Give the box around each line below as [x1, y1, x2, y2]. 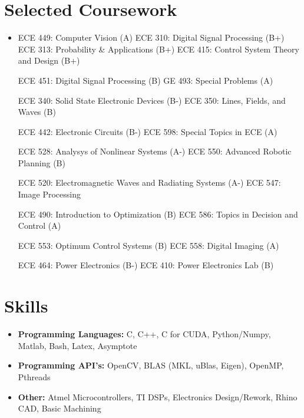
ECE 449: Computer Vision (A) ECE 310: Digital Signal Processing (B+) [18, 31, 285, 44]
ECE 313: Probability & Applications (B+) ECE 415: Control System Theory [18, 42, 299, 55]
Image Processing [18, 188, 81, 200]
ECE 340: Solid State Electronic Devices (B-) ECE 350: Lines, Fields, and [18, 94, 286, 106]
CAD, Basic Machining [18, 402, 101, 414]
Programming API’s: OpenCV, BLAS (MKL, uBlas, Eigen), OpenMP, [18, 359, 284, 371]
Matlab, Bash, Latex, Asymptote [18, 339, 137, 351]
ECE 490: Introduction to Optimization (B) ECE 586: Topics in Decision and [18, 208, 298, 220]
